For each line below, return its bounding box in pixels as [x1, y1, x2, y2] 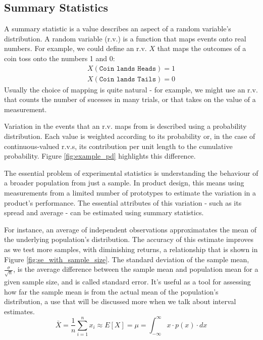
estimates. [4, 306, 35, 316]
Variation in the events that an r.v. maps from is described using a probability [4, 121, 247, 131]
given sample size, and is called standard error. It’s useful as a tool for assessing [4, 276, 251, 287]
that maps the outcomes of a [157, 43, 246, 54]
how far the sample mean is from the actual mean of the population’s [4, 286, 219, 297]
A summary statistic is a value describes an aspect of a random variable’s [4, 23, 231, 34]
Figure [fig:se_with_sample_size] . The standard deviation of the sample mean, [4, 254, 249, 264]
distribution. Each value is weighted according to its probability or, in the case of [4, 131, 255, 141]
